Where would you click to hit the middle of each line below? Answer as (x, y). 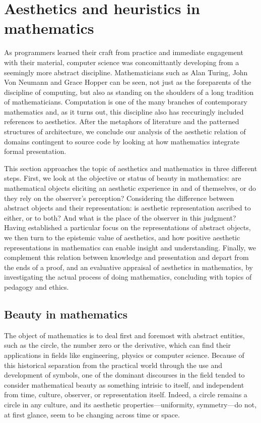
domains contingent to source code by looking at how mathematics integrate (122, 141)
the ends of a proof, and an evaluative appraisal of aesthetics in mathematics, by (128, 267)
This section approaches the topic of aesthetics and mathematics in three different (131, 168)
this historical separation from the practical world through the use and (113, 365)
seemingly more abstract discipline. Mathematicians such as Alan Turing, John (126, 72)
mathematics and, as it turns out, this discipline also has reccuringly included (124, 111)
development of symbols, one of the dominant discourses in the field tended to (124, 375)
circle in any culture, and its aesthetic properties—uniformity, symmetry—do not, (130, 404)
